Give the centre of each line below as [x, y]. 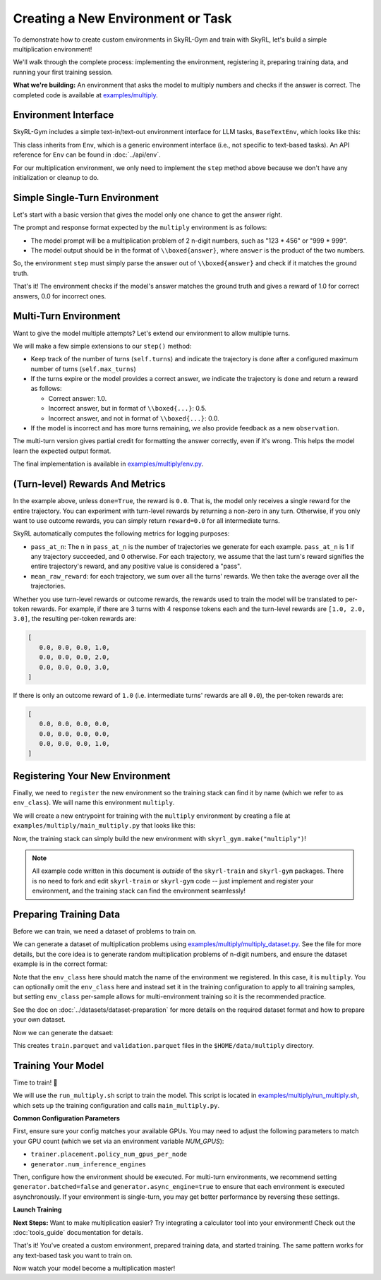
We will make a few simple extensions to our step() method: [102, 346]
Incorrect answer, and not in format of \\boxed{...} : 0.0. [134, 418]
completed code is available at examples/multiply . [85, 95]
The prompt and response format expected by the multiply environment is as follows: [140, 228]
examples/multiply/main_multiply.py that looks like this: [104, 826]
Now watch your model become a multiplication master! [94, 1268]
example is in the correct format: [60, 964]
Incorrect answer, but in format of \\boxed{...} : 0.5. [128, 409]
